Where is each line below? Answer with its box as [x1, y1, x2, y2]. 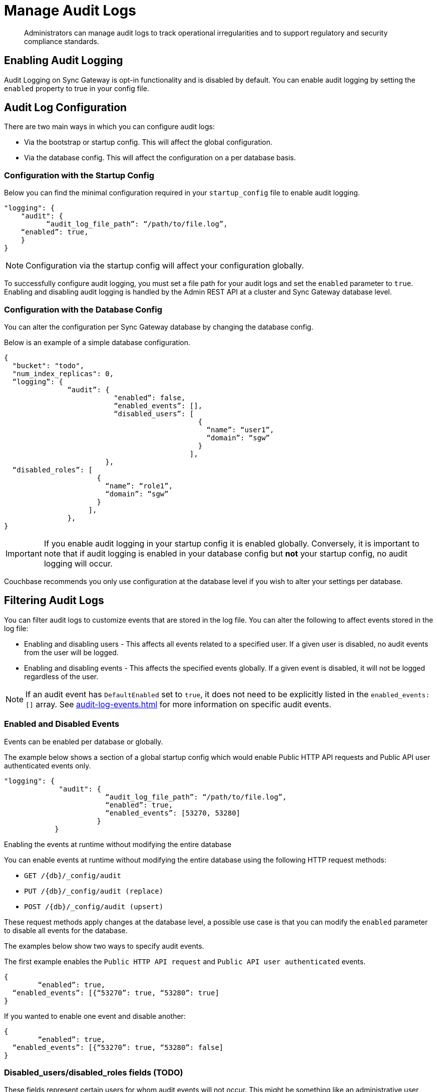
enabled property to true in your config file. [4, 84, 149, 93]
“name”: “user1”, [206, 425, 274, 434]
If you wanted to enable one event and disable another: [4, 1011, 186, 1020]
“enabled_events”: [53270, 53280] [105, 808, 241, 817]
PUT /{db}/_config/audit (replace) [24, 887, 164, 895]
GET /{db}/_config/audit [24, 871, 121, 880]
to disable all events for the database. [4, 926, 128, 935]
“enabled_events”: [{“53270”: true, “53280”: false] [12, 1043, 224, 1051]
